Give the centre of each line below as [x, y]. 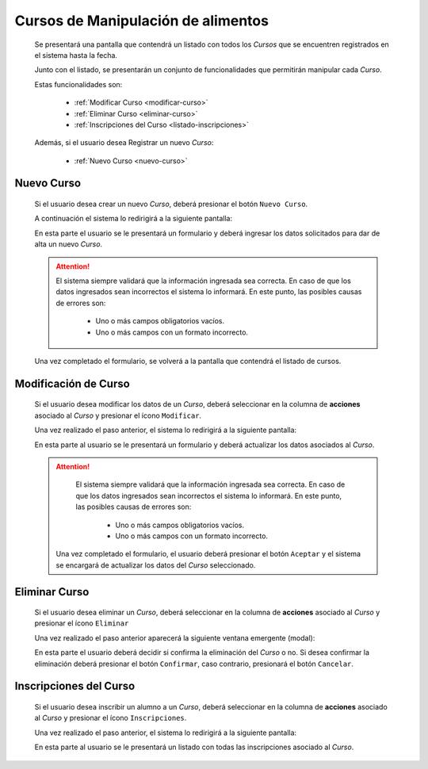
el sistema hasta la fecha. [76, 55]
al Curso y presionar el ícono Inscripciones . [111, 718]
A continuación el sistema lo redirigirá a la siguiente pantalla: [134, 219]
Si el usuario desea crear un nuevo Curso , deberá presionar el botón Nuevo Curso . [171, 204]
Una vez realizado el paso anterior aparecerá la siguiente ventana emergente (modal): [175, 637]
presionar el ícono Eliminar [82, 623]
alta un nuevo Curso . [69, 244]
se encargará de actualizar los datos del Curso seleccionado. [156, 565]
